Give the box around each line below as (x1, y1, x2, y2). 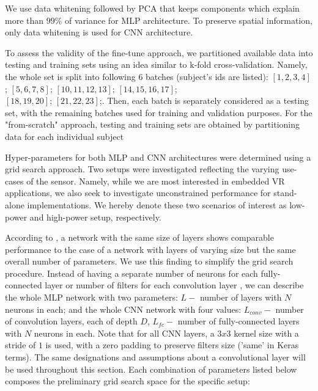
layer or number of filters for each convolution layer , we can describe (45, 279, 304, 291)
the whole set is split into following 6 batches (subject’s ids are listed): (5, 70, 268, 82)
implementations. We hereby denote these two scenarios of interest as (27, 198, 287, 211)
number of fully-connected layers (177, 315, 300, 327)
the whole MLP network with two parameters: (5, 291, 178, 304)
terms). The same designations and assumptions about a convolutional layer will (5, 351, 306, 364)
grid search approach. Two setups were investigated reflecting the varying (5, 163, 279, 175)
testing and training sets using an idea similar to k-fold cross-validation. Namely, (5, 58, 308, 71)
